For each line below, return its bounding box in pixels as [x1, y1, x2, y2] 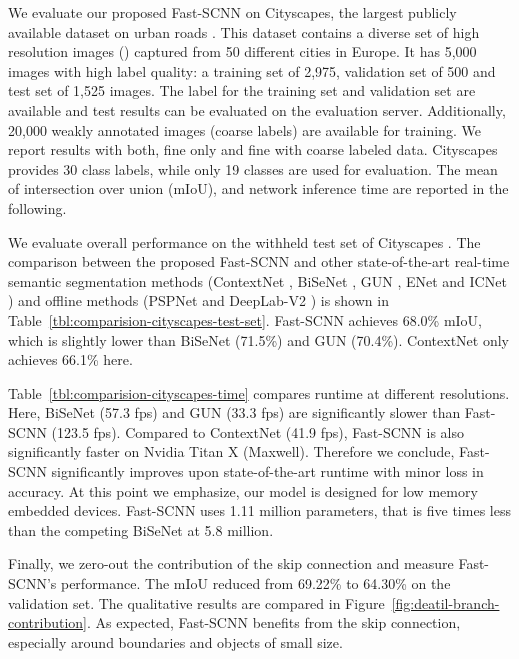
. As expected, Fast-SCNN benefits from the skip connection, [87, 612, 461, 633]
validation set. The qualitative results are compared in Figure [8, 592, 385, 613]
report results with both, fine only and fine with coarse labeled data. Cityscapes [8, 139, 498, 160]
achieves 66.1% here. [8, 349, 133, 370]
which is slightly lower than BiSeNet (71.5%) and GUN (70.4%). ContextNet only [8, 329, 509, 350]
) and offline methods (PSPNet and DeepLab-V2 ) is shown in [8, 290, 389, 311]
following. [8, 197, 67, 218]
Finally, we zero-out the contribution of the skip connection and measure [8, 553, 454, 574]
